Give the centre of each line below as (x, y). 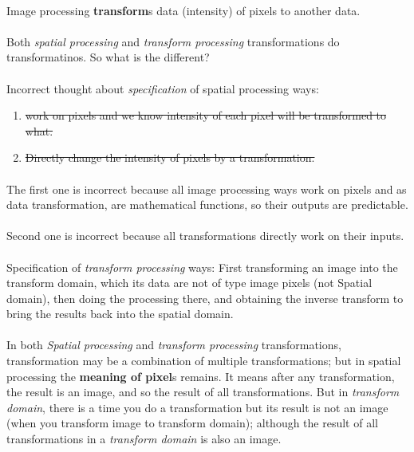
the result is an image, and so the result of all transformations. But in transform (203, 392)
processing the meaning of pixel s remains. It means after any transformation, (201, 376)
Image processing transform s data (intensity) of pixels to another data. (183, 10)
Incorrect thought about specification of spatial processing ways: (163, 88)
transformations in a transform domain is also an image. (144, 439)
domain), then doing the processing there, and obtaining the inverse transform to (205, 298)
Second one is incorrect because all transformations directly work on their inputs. (205, 236)
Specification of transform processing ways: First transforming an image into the (202, 267)
